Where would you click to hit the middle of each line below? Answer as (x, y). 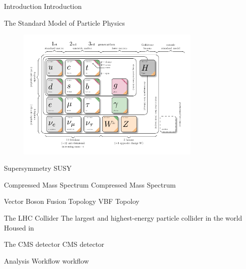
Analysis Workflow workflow (46, 260)
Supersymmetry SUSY (38, 168)
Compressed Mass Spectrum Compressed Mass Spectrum (90, 184)
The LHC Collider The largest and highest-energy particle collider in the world (123, 218)
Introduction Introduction (43, 6)
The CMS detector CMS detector (54, 244)
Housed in (19, 227)
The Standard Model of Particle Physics (64, 22)
